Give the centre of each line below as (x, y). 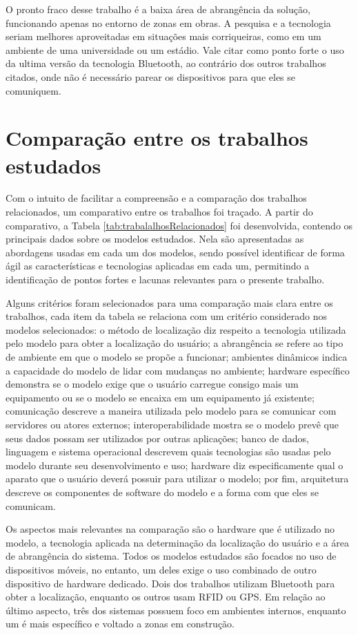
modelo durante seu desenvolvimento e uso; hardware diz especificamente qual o (175, 465)
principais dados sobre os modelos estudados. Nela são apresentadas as (155, 239)
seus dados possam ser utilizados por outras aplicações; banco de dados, (157, 438)
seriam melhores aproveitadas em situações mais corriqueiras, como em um (163, 36)
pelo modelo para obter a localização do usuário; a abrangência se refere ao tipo (175, 343)
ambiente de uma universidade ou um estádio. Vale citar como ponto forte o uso (175, 49)
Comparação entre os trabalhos (157, 138)
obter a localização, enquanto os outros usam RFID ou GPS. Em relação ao (166, 597)
